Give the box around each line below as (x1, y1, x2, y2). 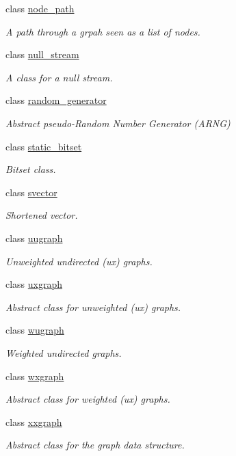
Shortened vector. (5, 208, 78, 222)
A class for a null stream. (5, 70, 113, 84)
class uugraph (5, 230, 63, 245)
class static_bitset (5, 139, 82, 153)
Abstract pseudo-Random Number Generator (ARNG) (5, 116, 231, 130)
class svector (5, 185, 57, 199)
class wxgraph (5, 368, 64, 383)
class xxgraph (5, 414, 62, 429)
